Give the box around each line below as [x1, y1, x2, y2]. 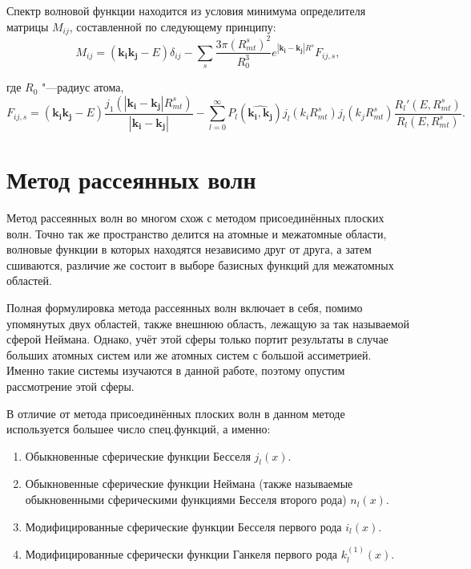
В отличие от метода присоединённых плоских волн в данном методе [6, 404, 345, 421]
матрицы [6, 18, 49, 35]
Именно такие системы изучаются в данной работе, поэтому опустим [6, 362, 345, 379]
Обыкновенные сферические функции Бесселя [25, 447, 251, 464]
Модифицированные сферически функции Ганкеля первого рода [25, 546, 338, 563]
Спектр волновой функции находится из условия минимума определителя [6, 2, 366, 18]
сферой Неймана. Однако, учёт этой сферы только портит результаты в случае [6, 331, 388, 347]
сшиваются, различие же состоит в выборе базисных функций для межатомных [6, 256, 394, 273]
